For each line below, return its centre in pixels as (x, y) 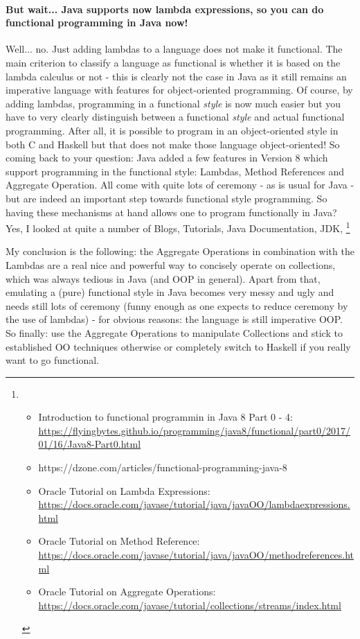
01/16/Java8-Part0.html (90, 444)
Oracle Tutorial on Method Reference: (119, 541)
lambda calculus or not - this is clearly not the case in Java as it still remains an (176, 76)
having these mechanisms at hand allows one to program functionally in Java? (171, 212)
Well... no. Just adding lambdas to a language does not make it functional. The (174, 49)
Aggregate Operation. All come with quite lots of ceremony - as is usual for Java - (180, 185)
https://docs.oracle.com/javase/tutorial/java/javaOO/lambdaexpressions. (194, 504)
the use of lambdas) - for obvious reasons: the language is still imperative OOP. (174, 319)
